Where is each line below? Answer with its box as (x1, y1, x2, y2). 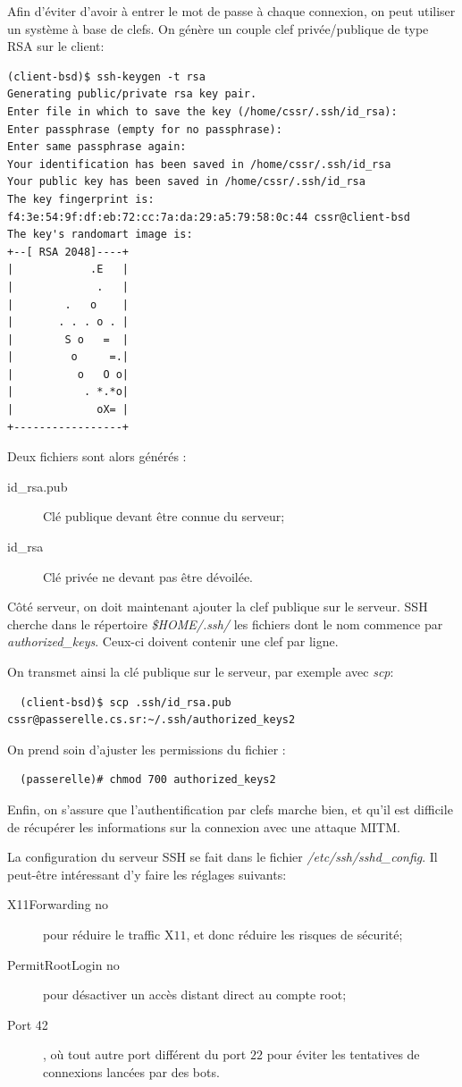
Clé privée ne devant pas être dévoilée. (43, 567, 254, 586)
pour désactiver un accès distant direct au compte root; (43, 985, 347, 1004)
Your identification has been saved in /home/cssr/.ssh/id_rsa (7, 157, 391, 171)
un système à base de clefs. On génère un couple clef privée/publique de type (7, 19, 429, 38)
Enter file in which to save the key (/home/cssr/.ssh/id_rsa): (7, 105, 398, 118)
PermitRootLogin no (7, 955, 120, 973)
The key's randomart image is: (7, 228, 193, 241)
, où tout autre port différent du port (43, 1045, 247, 1064)
